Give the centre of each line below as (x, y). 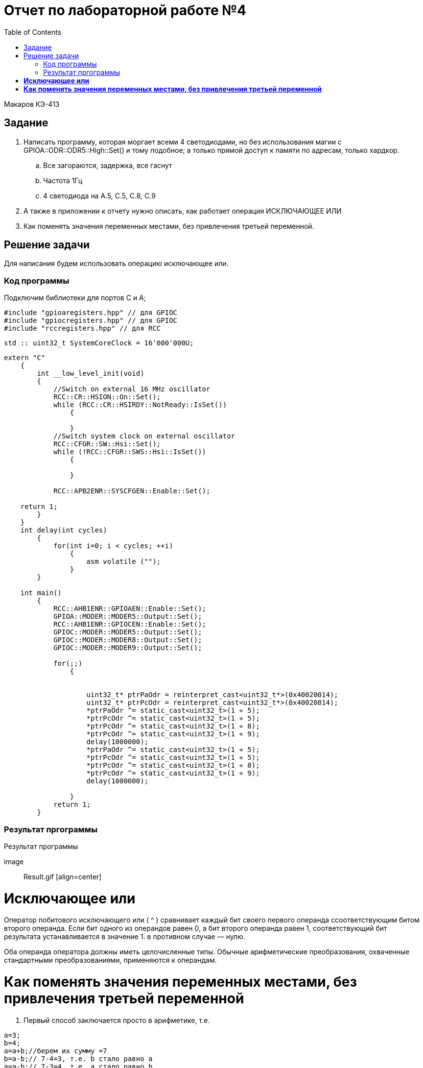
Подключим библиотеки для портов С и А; (75, 298)
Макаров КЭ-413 (32, 104)
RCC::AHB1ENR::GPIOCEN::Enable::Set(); (130, 624)
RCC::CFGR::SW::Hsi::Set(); (107, 444)
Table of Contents (33, 32)
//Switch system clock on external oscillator (144, 436)
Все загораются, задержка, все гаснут (108, 165)
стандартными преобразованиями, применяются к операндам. (110, 960)
